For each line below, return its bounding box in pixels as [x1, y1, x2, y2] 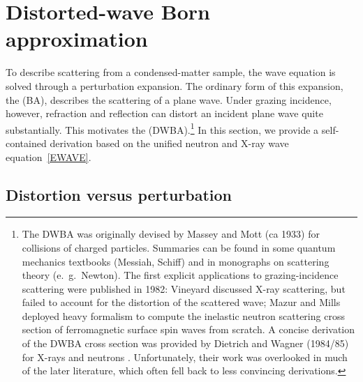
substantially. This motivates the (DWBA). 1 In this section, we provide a [6, 120, 319, 137]
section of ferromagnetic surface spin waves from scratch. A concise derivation [22, 322, 355, 337]
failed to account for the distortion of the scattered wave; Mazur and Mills [22, 295, 341, 310]
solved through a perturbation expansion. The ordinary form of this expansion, [6, 78, 343, 93]
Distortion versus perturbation [6, 183, 232, 205]
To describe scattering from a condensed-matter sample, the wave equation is [6, 65, 336, 79]
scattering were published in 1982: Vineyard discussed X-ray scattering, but [22, 281, 346, 296]
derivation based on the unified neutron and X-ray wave [50, 135, 289, 150]
